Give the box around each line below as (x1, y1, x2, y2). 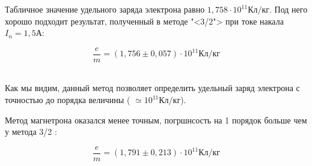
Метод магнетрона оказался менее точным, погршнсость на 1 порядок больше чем (5, 113, 307, 126)
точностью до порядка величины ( (5, 93, 130, 106)
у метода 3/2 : (5, 125, 57, 138)
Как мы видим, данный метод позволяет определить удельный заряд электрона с (5, 82, 300, 94)
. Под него (269, 3, 308, 15)
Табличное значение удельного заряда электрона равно (5, 3, 205, 15)
